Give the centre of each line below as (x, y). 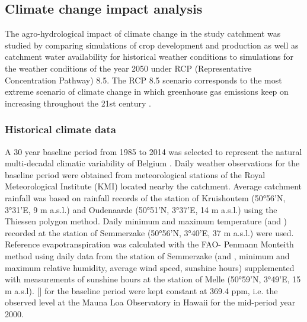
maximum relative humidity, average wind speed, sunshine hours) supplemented (150, 267)
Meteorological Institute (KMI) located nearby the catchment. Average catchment (153, 186)
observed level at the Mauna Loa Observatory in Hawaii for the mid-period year (150, 302)
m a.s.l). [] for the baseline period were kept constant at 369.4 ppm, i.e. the (141, 290)
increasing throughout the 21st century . (78, 103)
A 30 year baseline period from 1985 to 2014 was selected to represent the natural (153, 151)
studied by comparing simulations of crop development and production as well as (152, 45)
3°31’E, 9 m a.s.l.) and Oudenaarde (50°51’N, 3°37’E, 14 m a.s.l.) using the (141, 209)
